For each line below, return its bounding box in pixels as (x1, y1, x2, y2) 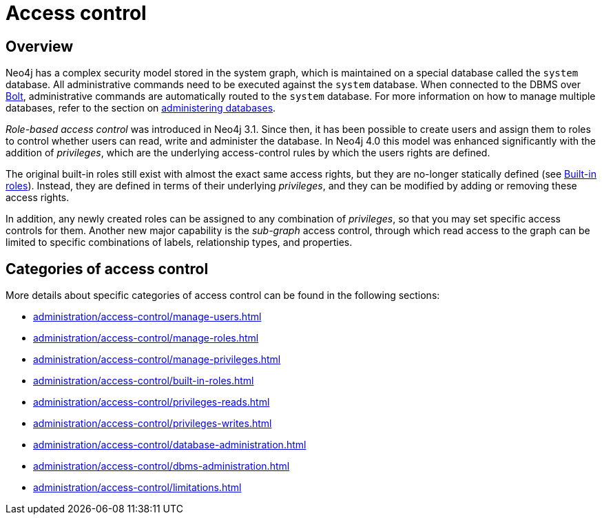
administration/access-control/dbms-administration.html (33, 460, 290, 472)
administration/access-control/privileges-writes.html (33, 417, 272, 430)
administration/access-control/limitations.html (33, 481, 242, 494)
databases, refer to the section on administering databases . (6, 102, 276, 114)
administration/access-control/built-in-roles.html (33, 375, 254, 387)
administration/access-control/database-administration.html (33, 439, 307, 451)
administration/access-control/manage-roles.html (33, 332, 259, 344)
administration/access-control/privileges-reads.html (33, 396, 270, 408)
